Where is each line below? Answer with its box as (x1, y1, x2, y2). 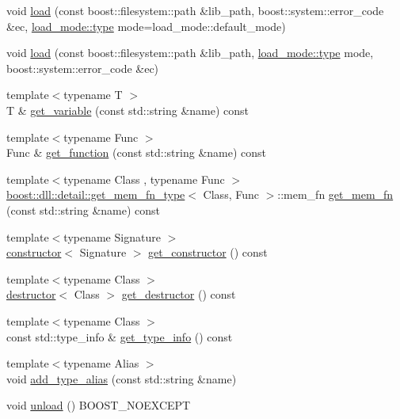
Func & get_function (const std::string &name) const (6, 144, 267, 161)
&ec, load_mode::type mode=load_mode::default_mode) (6, 17, 286, 34)
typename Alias (63, 355, 139, 371)
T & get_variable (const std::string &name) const (6, 101, 250, 118)
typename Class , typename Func (63, 170, 225, 187)
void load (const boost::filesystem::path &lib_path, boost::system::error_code (6, 2, 384, 18)
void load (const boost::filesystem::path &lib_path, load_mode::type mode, (6, 44, 374, 61)
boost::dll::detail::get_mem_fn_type (6, 186, 185, 203)
